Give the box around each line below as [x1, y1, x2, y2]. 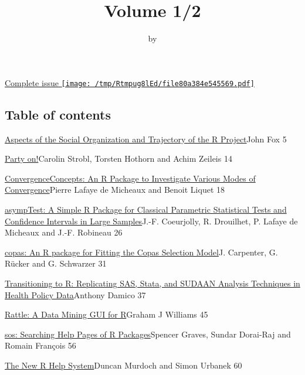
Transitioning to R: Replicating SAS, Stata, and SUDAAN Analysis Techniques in [5, 277, 300, 289]
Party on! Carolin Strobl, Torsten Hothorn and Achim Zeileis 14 [5, 152, 232, 165]
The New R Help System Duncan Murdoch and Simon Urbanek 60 [5, 359, 242, 371]
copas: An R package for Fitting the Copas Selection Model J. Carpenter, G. [5, 246, 278, 258]
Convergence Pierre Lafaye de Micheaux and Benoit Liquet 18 [5, 183, 225, 196]
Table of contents [5, 105, 111, 123]
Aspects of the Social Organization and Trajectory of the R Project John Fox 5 [5, 132, 287, 145]
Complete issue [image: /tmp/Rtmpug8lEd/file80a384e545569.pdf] [5, 76, 255, 88]
